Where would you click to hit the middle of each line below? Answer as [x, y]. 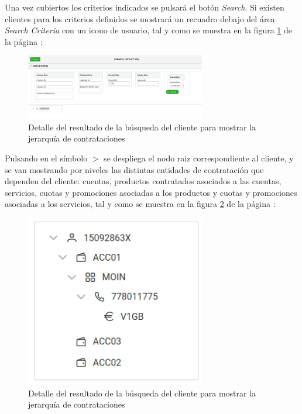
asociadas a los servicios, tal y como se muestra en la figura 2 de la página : [140, 204]
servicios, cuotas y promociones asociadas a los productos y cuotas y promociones [151, 192]
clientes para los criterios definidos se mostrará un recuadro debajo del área [140, 18]
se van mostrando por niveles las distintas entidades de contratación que [134, 169]
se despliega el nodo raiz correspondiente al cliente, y [199, 158]
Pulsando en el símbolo [46, 158]
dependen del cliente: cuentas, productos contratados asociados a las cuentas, [143, 181]
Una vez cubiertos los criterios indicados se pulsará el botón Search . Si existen [145, 7]
